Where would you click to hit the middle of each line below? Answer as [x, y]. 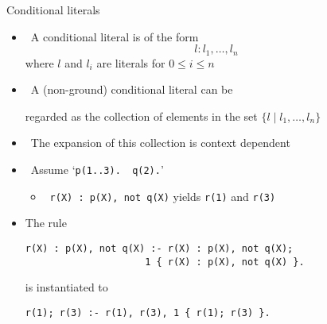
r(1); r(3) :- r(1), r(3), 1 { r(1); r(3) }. [148, 312]
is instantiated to [66, 287]
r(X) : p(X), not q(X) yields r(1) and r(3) [163, 196]
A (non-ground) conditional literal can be [132, 89]
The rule [46, 223]
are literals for [131, 62]
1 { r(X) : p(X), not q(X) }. [225, 262]
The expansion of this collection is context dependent [160, 143]
